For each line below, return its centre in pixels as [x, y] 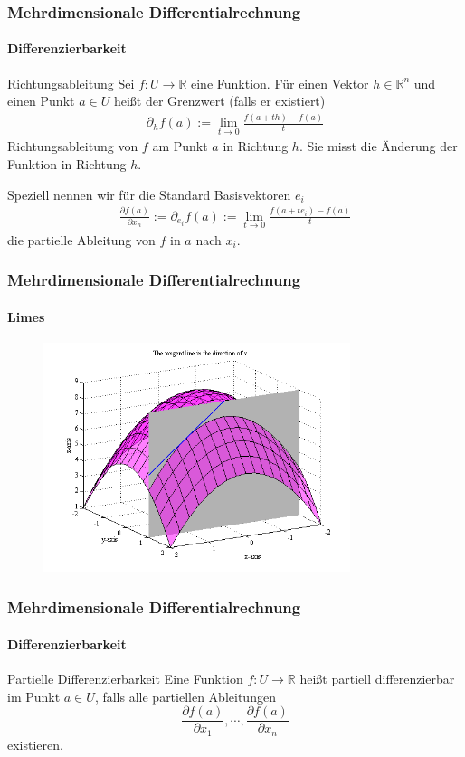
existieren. [35, 744]
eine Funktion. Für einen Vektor [280, 83]
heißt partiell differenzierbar [377, 679]
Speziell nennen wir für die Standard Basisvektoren [149, 194]
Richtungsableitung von [73, 146]
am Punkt [180, 146]
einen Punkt [41, 101]
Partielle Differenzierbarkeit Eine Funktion [125, 679]
